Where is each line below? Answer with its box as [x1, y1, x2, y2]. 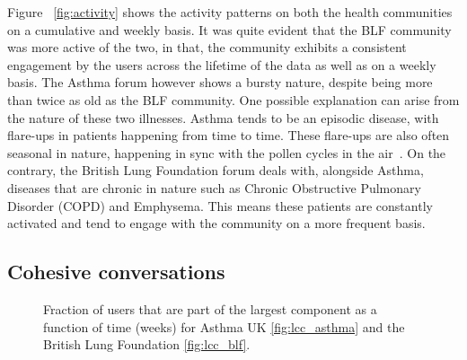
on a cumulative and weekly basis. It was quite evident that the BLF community [7, 20, 452, 39]
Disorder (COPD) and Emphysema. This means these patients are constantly [7, 196, 433, 215]
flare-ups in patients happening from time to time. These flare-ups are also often [7, 126, 450, 145]
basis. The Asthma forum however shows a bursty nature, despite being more [7, 73, 433, 92]
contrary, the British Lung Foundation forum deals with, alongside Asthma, [7, 161, 424, 180]
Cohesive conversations [7, 258, 225, 285]
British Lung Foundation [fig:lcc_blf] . [43, 335, 251, 354]
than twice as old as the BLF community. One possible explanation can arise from [7, 90, 460, 109]
